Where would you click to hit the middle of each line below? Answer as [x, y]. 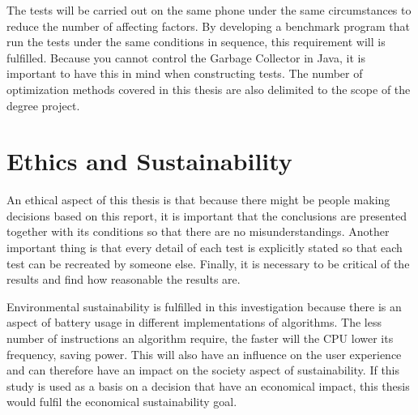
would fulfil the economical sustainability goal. [122, 402]
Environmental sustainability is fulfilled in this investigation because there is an [204, 306]
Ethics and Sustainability [149, 161]
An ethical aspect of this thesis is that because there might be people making [198, 200]
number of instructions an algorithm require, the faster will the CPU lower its [200, 338]
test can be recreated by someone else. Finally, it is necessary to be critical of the [208, 263]
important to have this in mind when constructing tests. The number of [185, 73]
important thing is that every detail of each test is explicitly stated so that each [205, 248]
